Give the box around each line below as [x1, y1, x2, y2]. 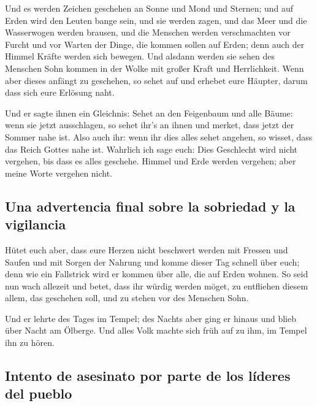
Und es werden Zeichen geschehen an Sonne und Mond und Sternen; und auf [5, 2, 294, 14]
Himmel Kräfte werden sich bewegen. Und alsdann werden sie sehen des [5, 50, 275, 63]
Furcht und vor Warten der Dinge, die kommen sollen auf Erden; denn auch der [5, 37, 305, 50]
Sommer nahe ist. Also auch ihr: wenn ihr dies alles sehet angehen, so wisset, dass [5, 130, 313, 143]
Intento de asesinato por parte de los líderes [5, 366, 291, 385]
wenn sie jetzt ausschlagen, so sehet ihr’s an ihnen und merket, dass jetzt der [5, 118, 294, 131]
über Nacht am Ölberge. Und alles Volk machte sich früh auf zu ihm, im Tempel [5, 324, 307, 337]
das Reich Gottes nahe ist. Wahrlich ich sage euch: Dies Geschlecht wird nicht [5, 142, 298, 155]
